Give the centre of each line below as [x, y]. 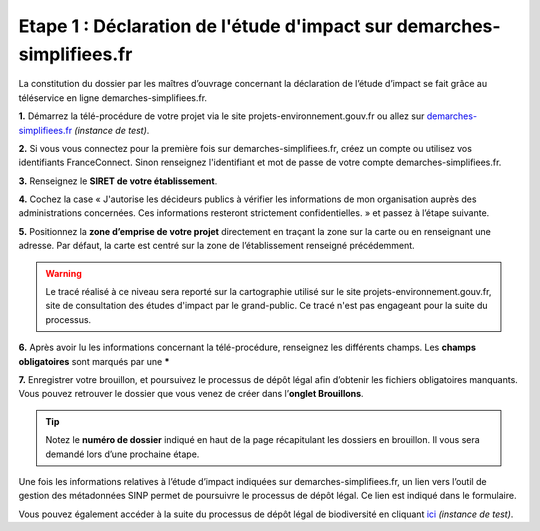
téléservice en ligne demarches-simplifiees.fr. [113, 97]
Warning [63, 273]
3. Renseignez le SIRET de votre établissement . [118, 181]
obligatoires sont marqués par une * [94, 361]
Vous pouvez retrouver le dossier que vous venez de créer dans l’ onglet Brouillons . [191, 394]
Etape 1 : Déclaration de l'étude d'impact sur [206, 26]
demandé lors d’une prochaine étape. [122, 454]
